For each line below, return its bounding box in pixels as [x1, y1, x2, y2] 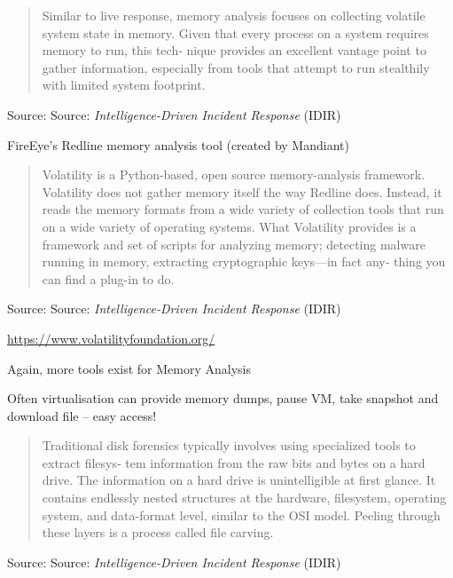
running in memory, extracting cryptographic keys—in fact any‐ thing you [42, 252, 446, 271]
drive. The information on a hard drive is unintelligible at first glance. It [42, 471, 436, 489]
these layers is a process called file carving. [42, 523, 274, 542]
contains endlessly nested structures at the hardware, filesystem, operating [42, 488, 447, 507]
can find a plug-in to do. [42, 269, 175, 288]
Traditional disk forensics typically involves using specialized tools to [42, 436, 416, 455]
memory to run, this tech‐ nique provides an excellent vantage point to [42, 41, 426, 59]
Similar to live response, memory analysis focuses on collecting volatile [42, 6, 426, 24]
